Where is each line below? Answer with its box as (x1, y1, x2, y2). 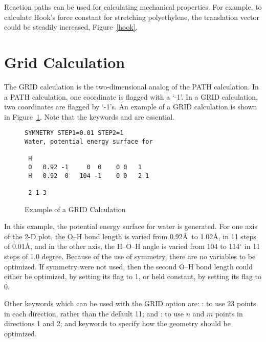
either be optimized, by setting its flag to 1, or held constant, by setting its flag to (4, 271, 261, 282)
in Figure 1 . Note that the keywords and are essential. (4, 111, 175, 122)
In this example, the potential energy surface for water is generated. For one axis (4, 221, 257, 232)
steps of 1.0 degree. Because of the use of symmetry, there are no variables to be (4, 250, 256, 261)
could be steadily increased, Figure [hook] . (4, 21, 138, 32)
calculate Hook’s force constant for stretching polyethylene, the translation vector (4, 11, 260, 22)
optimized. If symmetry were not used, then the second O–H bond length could (4, 261, 253, 271)
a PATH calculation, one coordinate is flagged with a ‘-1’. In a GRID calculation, (4, 91, 258, 102)
